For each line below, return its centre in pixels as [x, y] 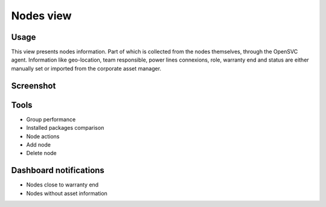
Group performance [51, 119]
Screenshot [34, 85]
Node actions [43, 136]
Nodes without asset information [67, 193]
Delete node [41, 153]
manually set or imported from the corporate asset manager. [86, 68]
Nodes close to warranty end [62, 185]
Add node [39, 144]
